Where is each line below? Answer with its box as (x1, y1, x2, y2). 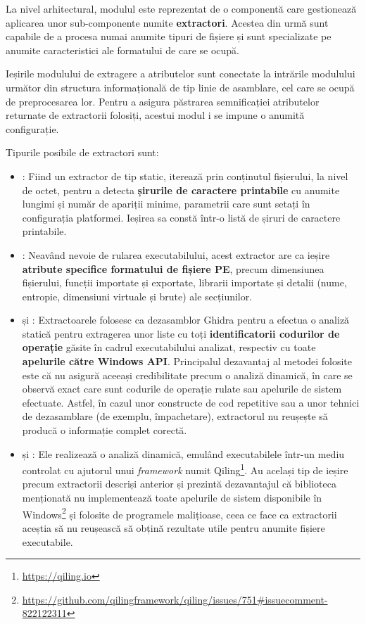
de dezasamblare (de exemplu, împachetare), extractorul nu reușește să (22, 409, 328, 424)
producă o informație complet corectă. (22, 423, 187, 438)
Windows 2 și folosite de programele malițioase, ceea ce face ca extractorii (22, 504, 337, 521)
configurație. (6, 121, 59, 136)
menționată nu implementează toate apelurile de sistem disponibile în (22, 490, 322, 505)
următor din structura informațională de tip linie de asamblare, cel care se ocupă (6, 79, 355, 94)
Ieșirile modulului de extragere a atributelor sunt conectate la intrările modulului (6, 66, 355, 81)
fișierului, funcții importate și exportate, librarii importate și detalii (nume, (22, 275, 347, 290)
